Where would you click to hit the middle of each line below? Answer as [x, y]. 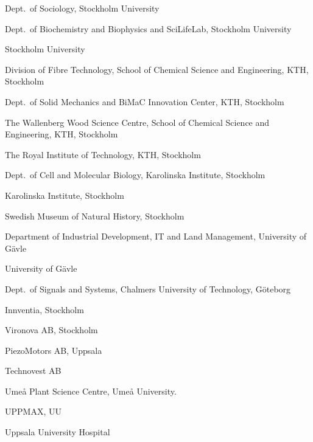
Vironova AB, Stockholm [51, 330]
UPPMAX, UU [33, 411]
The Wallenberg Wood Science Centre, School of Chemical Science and [137, 122]
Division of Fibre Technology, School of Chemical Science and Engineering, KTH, [157, 69]
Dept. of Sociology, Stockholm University [82, 8]
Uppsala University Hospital [58, 432]
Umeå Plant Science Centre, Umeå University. [91, 391]
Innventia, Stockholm [44, 309]
